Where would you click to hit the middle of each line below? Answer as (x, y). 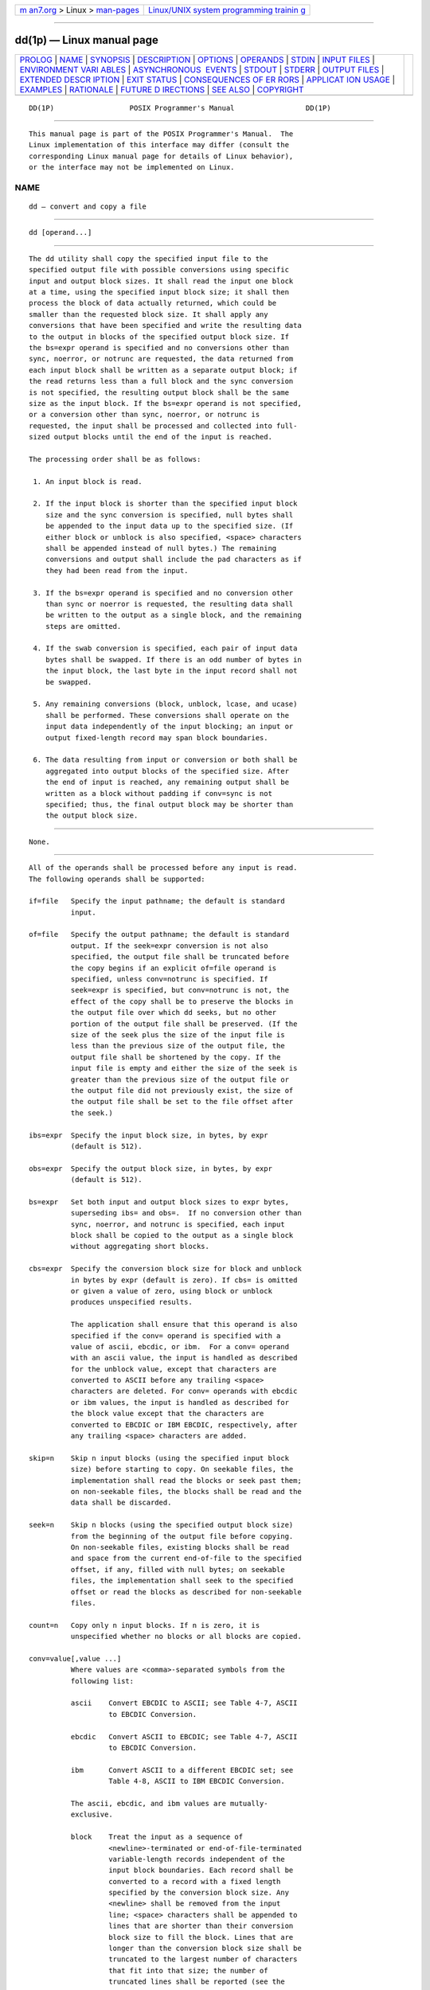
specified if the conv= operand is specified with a (176, 1336)
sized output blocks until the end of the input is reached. (150, 437)
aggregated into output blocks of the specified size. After (167, 771)
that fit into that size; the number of (188, 1970)
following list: (102, 1681)
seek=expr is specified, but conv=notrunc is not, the (180, 990)
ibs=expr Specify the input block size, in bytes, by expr (149, 1135)
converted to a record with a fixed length (195, 1881)
